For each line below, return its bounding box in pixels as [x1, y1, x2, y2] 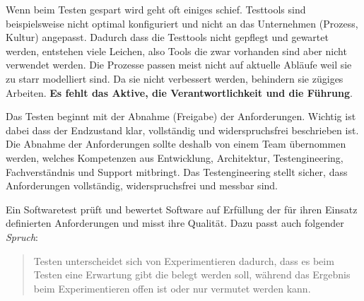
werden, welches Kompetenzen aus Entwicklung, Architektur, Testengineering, [6, 150, 344, 165]
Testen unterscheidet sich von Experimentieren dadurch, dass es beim [33, 253, 334, 268]
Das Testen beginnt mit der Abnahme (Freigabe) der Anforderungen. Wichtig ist [6, 109, 356, 124]
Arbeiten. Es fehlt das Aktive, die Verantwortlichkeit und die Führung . [6, 85, 353, 100]
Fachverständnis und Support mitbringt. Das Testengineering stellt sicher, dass [6, 164, 348, 179]
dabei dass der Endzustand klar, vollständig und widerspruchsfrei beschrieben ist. [6, 122, 359, 137]
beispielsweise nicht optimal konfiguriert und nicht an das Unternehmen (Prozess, [6, 16, 358, 30]
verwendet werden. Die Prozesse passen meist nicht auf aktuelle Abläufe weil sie [6, 57, 352, 72]
